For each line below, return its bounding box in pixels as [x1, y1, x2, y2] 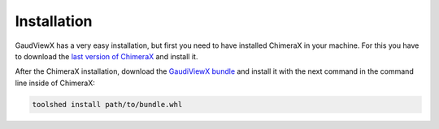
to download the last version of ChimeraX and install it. [15, 51, 198, 61]
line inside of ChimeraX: [15, 78, 95, 88]
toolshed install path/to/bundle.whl [32, 100, 183, 109]
